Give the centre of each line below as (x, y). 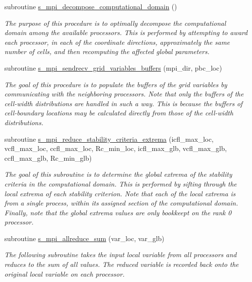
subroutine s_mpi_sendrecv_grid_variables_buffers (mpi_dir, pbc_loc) (113, 67)
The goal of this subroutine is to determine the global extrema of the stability (118, 174)
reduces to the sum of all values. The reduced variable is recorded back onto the (122, 264)
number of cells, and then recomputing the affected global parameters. (107, 51)
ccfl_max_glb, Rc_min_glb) (48, 158)
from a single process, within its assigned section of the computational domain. (121, 203)
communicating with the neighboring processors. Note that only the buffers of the (124, 94)
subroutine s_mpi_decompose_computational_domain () (91, 6)
